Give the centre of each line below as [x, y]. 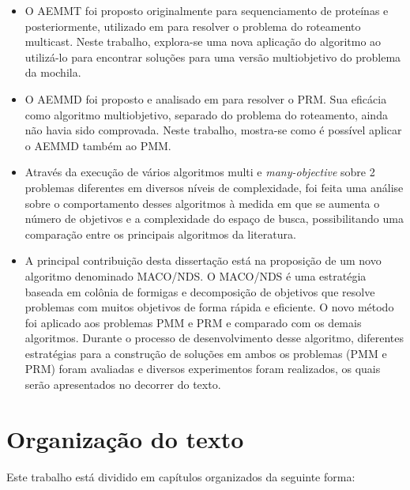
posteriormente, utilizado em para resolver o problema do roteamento [193, 26]
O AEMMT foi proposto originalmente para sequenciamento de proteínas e [207, 10]
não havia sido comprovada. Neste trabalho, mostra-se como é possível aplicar [213, 130]
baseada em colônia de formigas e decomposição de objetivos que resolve [200, 291]
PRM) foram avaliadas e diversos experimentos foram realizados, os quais [203, 369]
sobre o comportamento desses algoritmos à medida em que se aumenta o [202, 203]
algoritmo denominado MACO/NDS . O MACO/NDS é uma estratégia [196, 275]
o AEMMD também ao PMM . [98, 145]
